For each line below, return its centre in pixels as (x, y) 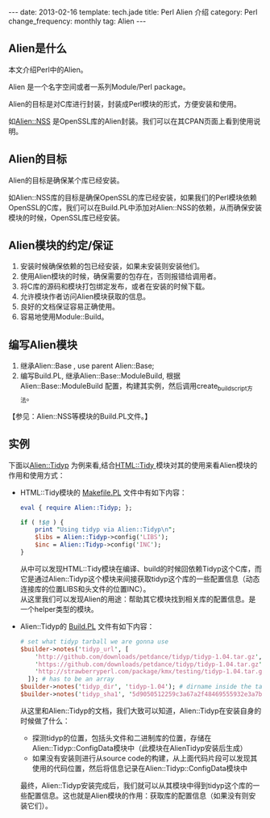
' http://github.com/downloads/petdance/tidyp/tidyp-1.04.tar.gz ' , (149, 656)
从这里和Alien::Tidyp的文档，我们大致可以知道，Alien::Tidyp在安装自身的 (141, 710)
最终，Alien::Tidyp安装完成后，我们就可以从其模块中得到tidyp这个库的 (136, 785)
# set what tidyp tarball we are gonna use (94, 641)
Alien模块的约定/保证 (61, 245)
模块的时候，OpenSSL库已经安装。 (66, 217)
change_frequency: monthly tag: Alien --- (77, 21)
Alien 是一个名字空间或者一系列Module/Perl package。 (100, 86)
